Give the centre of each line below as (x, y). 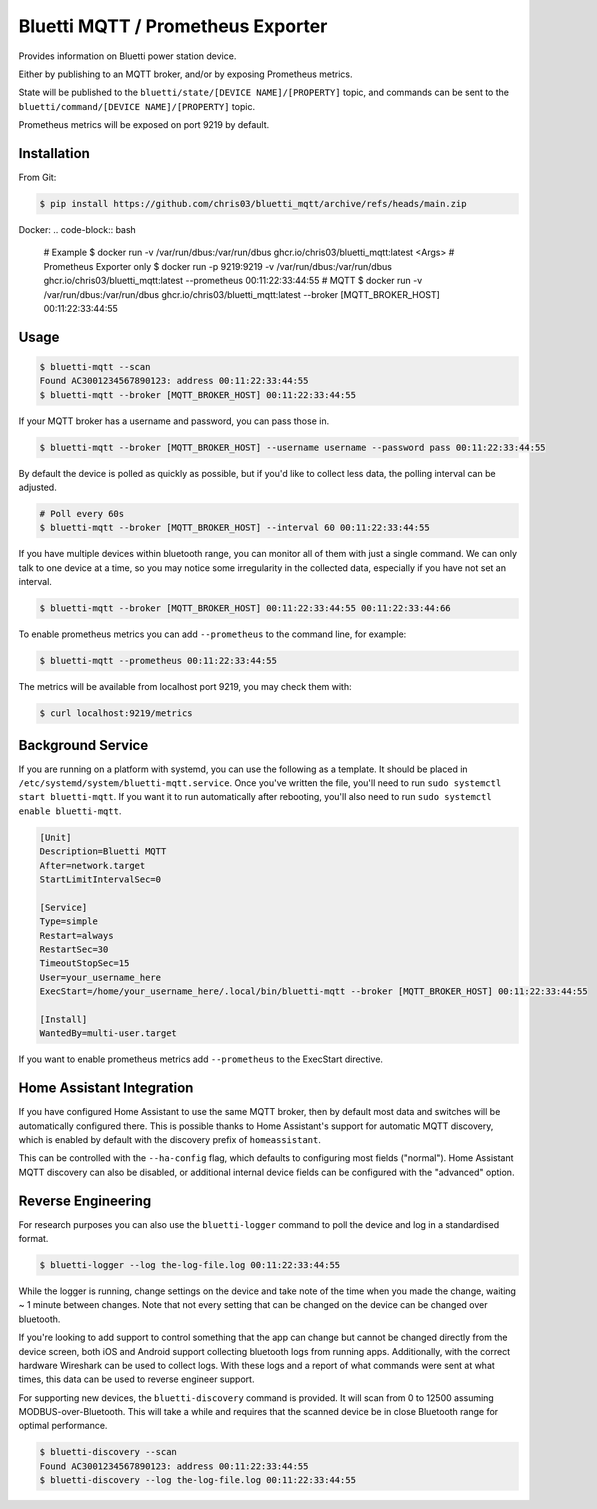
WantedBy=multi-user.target (108, 1033)
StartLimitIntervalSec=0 (100, 879)
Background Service (83, 745)
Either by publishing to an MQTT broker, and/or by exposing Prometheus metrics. (186, 74)
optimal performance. (63, 1426)
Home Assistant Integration (106, 1088)
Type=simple (69, 921)
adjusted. (37, 487)
